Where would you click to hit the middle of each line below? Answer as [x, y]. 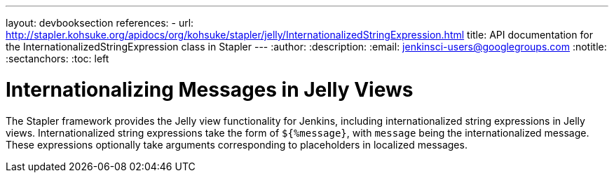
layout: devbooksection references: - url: [100, 23]
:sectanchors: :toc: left [57, 59]
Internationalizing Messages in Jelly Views [210, 89]
